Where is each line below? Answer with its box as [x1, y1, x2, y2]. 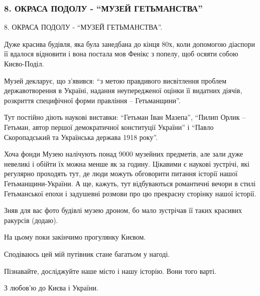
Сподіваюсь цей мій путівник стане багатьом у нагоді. [4, 248, 170, 259]
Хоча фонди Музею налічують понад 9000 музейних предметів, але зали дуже [4, 149, 243, 159]
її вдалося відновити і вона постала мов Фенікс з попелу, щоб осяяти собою [4, 48, 238, 59]
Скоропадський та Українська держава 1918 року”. [4, 131, 158, 142]
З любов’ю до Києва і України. [4, 282, 98, 293]
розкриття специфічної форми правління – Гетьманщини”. [4, 95, 181, 105]
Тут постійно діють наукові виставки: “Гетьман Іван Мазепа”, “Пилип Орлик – [4, 112, 246, 122]
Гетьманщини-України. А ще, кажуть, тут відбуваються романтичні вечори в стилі [4, 178, 256, 188]
